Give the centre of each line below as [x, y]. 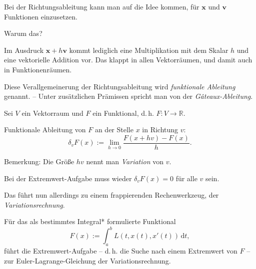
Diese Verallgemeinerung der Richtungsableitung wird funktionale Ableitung [120, 86]
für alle [186, 178]
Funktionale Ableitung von [45, 130]
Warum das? [23, 33]
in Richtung [160, 130]
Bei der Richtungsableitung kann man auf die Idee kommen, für [102, 6]
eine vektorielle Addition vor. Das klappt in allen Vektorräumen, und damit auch [128, 60]
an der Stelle [114, 130]
